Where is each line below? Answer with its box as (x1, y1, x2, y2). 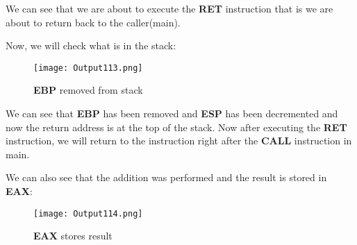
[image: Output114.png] (33, 208, 143, 219)
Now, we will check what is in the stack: (6, 38, 176, 53)
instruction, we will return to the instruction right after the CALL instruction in (6, 133, 352, 148)
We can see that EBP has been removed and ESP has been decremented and (6, 106, 338, 121)
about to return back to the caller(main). (6, 15, 181, 29)
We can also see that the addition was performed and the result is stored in (6, 170, 327, 185)
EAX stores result (33, 228, 113, 243)
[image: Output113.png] (33, 62, 143, 73)
